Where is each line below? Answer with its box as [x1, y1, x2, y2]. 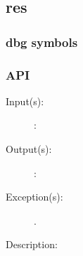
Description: [6, 237, 58, 252]
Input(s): [6, 93, 44, 108]
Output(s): [6, 142, 52, 156]
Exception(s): [6, 189, 63, 204]
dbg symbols [6, 33, 78, 50]
